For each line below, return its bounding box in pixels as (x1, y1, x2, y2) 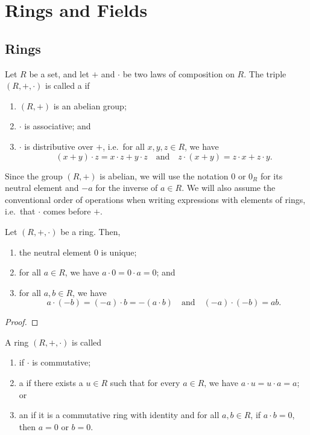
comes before (43, 205, 91, 217)
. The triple (244, 67, 286, 80)
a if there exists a (19, 376, 83, 389)
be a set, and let (29, 67, 89, 80)
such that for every (110, 376, 180, 389)
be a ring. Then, (60, 225, 121, 237)
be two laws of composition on (122, 67, 235, 80)
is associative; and (24, 120, 91, 132)
